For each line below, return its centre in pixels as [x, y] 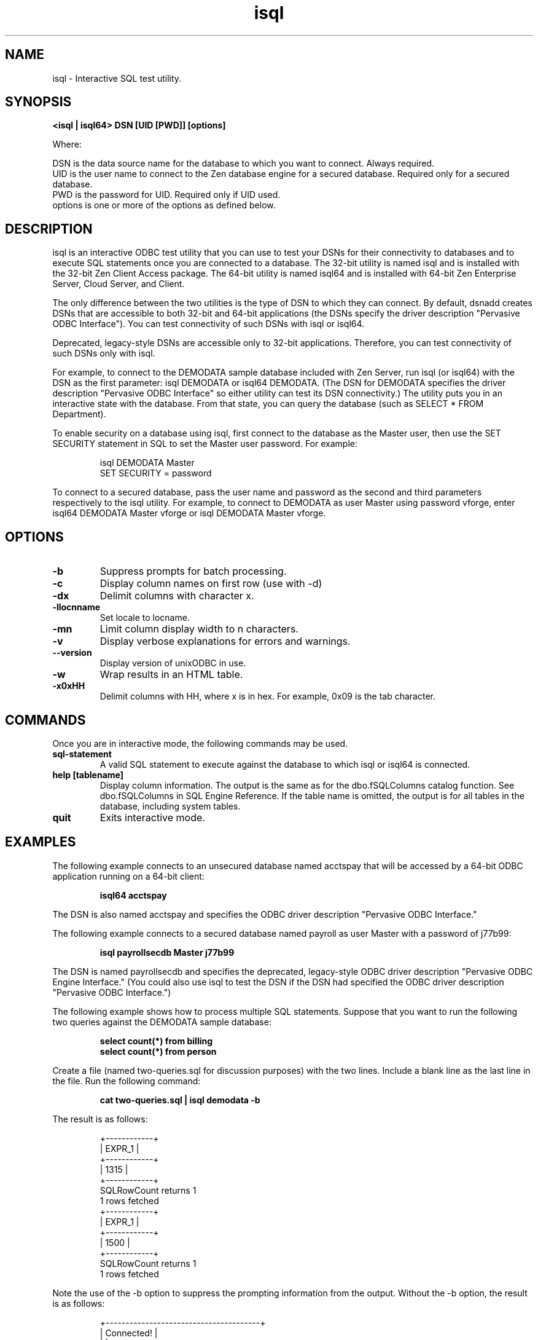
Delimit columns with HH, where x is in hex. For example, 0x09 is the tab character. [267, 696]
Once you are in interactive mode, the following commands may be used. [200, 743]
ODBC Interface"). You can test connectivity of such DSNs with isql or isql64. [209, 324]
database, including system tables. [170, 806]
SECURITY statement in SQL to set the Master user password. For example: [205, 444]
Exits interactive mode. [152, 817]
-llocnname [76, 607]
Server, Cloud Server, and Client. [119, 284]
